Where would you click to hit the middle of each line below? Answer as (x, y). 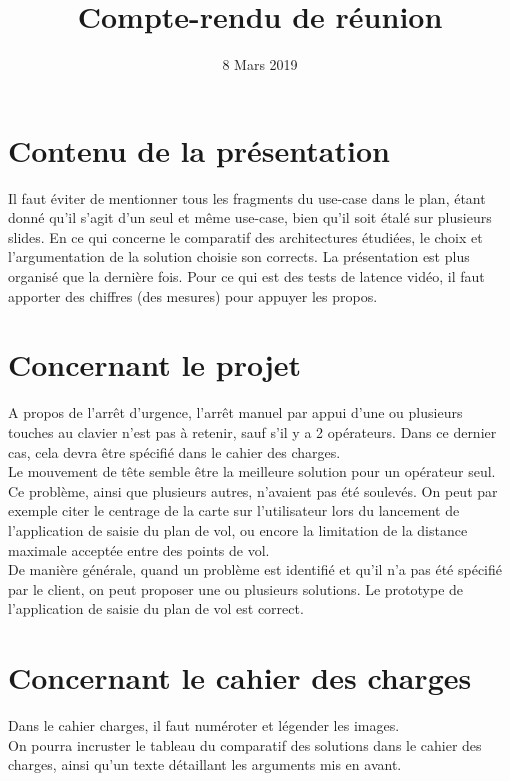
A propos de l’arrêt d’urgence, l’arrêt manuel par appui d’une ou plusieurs (235, 412)
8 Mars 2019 (260, 64)
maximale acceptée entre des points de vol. (139, 549)
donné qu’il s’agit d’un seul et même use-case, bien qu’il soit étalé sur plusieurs (250, 217)
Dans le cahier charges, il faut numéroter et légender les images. (204, 725)
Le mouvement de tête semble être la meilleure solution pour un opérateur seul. (252, 471)
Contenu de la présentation (199, 149)
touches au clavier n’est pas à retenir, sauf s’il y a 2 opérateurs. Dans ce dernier (252, 431)
